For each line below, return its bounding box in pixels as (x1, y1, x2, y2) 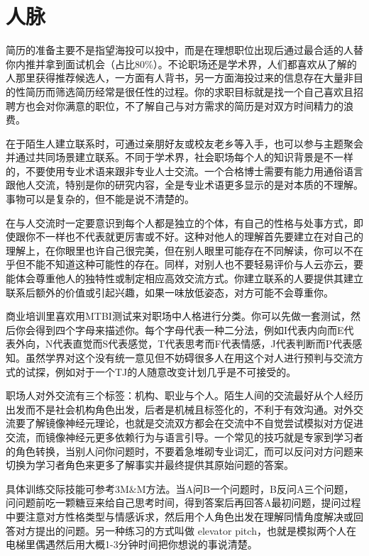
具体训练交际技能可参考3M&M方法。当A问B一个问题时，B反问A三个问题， (6, 481, 354, 496)
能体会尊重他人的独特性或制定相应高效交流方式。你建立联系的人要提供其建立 (6, 271, 363, 286)
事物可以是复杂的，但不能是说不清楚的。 (6, 191, 194, 206)
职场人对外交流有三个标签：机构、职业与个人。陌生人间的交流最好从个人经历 (6, 388, 363, 403)
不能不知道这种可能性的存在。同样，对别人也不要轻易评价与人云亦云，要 (25, 257, 363, 272)
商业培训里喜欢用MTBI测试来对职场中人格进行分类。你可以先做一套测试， (6, 308, 351, 323)
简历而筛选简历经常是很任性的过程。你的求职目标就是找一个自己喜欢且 (25, 84, 353, 99)
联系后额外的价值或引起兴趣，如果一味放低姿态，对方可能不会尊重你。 (6, 284, 334, 299)
